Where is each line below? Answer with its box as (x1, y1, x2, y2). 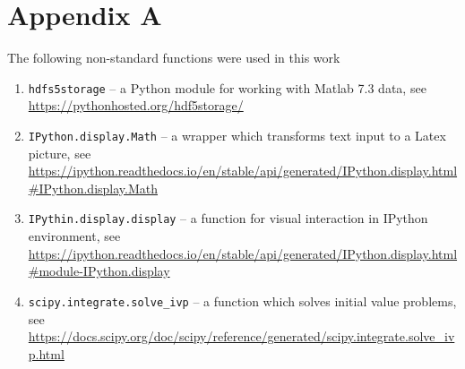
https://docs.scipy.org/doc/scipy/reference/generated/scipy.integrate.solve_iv (28, 327, 455, 346)
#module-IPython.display (28, 262, 170, 280)
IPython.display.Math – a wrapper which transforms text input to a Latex (28, 125, 446, 144)
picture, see (28, 143, 91, 162)
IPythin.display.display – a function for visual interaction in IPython (28, 209, 428, 227)
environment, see (28, 227, 121, 245)
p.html (28, 344, 65, 363)
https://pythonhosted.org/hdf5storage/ (28, 96, 244, 115)
